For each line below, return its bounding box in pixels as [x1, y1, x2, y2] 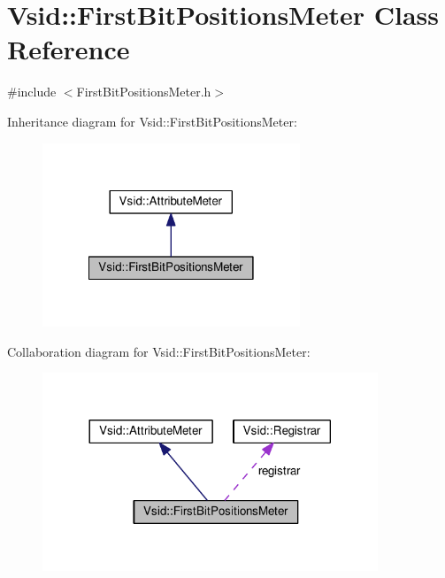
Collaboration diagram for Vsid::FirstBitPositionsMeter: [7, 342, 311, 360]
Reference [7, 31, 130, 67]
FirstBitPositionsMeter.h [76, 82, 211, 101]
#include [7, 82, 57, 101]
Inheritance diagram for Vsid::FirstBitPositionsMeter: [7, 112, 297, 130]
